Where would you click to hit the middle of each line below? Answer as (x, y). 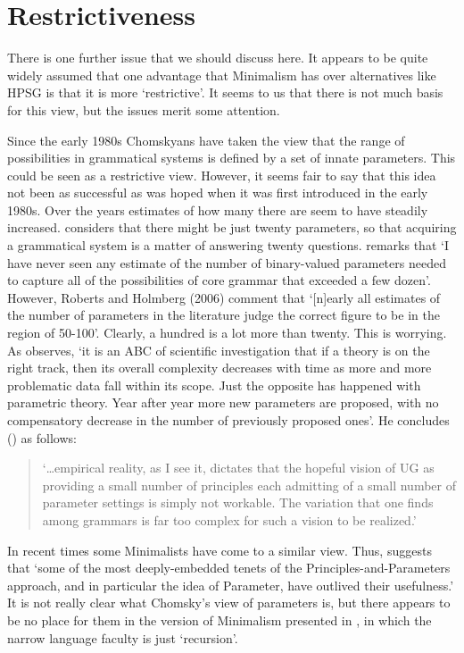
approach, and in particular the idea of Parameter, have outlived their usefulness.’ (231, 585)
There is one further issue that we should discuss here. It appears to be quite (218, 58)
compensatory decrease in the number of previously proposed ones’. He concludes (228, 420)
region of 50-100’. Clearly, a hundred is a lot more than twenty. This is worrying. (227, 333)
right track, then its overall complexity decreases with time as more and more (220, 368)
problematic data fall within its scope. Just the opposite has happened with (214, 385)
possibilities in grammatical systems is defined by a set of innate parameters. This (232, 158)
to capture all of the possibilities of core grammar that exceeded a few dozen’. (219, 280)
